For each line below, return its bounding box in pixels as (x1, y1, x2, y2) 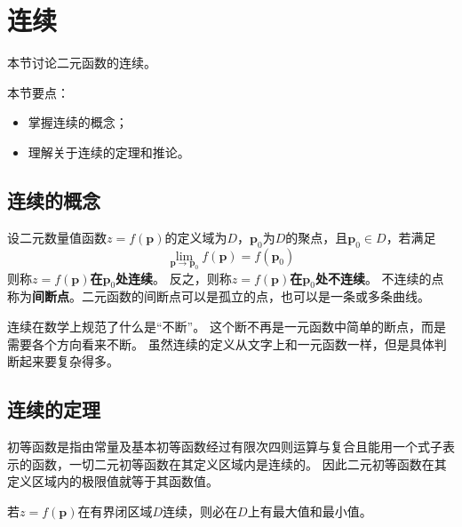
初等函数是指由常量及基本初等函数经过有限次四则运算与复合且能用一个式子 (7, 437, 442, 456)
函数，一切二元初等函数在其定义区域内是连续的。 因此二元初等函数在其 (31, 454, 447, 473)
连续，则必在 (163, 501, 238, 520)
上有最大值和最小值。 (247, 501, 372, 520)
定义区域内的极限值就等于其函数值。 (7, 472, 219, 491)
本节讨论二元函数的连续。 (7, 53, 156, 72)
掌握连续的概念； (28, 113, 128, 132)
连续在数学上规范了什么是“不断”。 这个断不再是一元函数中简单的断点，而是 (7, 317, 446, 336)
